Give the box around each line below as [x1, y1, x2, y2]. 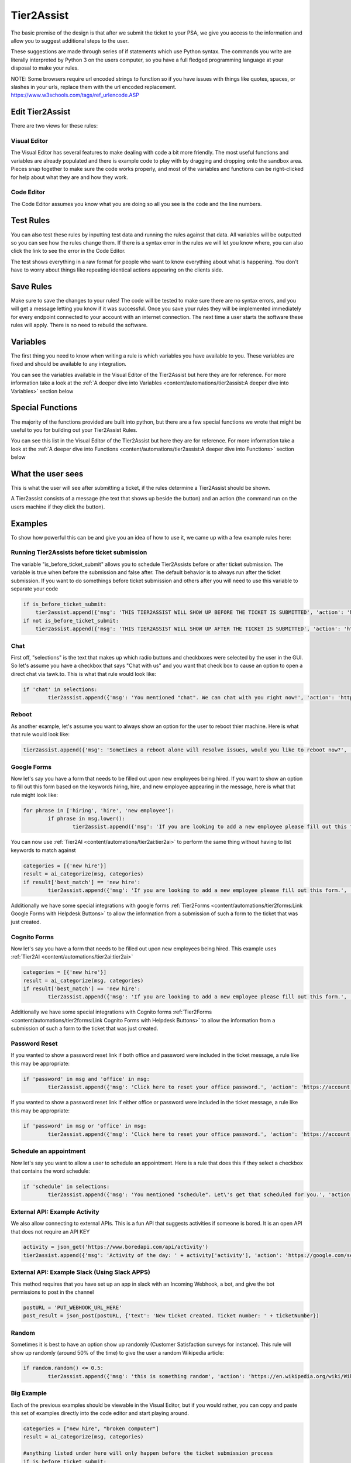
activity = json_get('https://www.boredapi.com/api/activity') [23, 1244, 209, 1251]
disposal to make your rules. [11, 64, 79, 71]
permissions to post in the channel [11, 1289, 94, 1296]
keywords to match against [11, 846, 76, 854]
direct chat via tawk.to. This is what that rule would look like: [11, 670, 156, 677]
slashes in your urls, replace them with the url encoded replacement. [11, 83, 177, 90]
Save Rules [11, 281, 53, 291]
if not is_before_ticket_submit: [23, 617, 119, 624]
